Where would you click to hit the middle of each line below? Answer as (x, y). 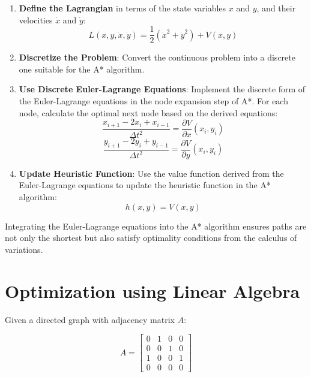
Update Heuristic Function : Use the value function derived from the (151, 173)
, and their (276, 8)
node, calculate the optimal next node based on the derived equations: (148, 112)
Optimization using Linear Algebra (152, 290)
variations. (24, 249)
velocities (36, 19)
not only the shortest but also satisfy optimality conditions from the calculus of (151, 238)
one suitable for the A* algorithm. (82, 69)
